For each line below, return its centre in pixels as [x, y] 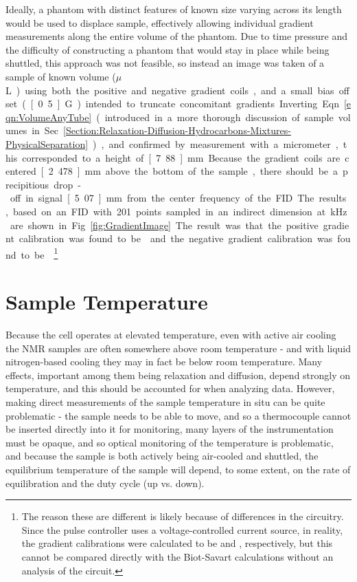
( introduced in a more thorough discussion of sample [215, 117]
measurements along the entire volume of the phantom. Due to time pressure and [177, 36]
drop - [67, 184]
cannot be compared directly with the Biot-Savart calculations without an [177, 556]
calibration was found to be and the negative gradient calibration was [176, 238]
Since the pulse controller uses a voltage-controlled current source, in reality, [182, 529]
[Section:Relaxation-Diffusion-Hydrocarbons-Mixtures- [177, 130]
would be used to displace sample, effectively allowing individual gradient [160, 22]
